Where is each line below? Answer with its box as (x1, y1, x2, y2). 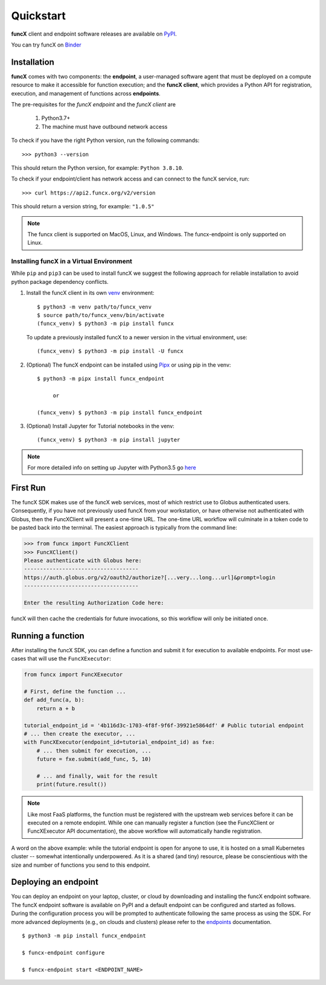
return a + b (36, 705, 75, 712)
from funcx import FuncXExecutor (24, 671, 123, 678)
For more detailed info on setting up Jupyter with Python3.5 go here (27, 464, 196, 471)
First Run (11, 483, 46, 493)
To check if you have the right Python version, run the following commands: (11, 136, 200, 144)
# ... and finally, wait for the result (36, 772, 158, 779)
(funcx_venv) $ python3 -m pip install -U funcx (37, 348, 184, 355)
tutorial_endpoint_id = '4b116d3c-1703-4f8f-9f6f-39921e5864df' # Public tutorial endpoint (24, 722, 304, 729)
